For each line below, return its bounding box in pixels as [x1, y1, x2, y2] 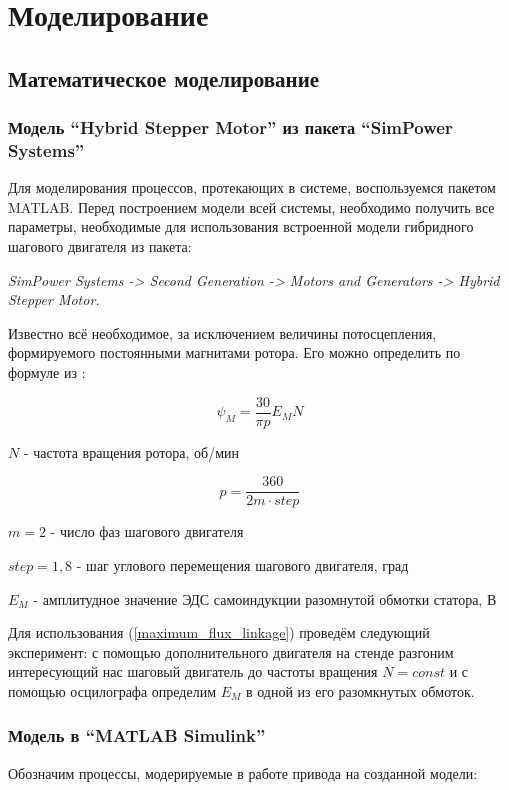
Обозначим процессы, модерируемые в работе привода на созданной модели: [8, 762, 478, 783]
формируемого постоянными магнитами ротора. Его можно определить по [8, 342, 461, 363]
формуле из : [8, 362, 86, 383]
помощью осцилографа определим [8, 680, 217, 701]
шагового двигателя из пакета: [8, 236, 192, 257]
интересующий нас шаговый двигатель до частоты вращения [8, 661, 378, 682]
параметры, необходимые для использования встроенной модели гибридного [8, 216, 474, 237]
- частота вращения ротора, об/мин [23, 441, 240, 462]
